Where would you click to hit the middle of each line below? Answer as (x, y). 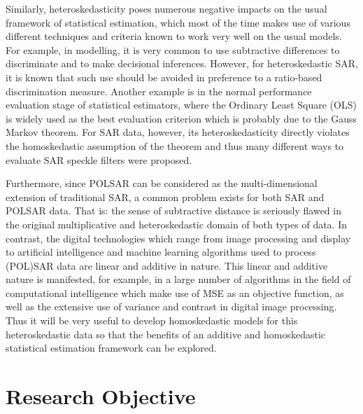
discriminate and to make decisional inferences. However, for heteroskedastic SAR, (182, 63)
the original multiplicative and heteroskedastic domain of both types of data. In (177, 224)
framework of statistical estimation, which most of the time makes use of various (178, 22)
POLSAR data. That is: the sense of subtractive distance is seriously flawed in (173, 211)
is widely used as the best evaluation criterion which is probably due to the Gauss (181, 118)
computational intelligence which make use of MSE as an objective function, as (175, 292)
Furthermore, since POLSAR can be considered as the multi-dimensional (162, 183)
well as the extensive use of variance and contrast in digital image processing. (171, 306)
